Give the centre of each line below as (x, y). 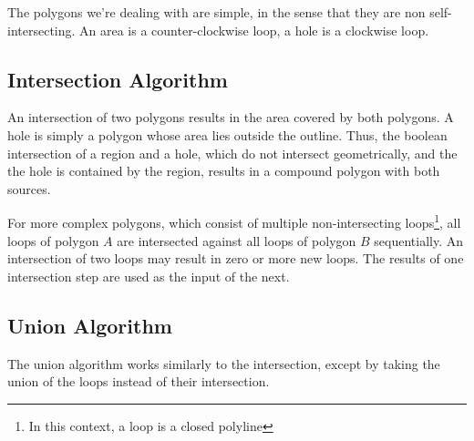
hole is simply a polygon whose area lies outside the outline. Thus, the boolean (227, 134)
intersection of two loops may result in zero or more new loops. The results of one (236, 258)
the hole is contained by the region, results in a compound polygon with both (224, 171)
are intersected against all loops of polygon (237, 240)
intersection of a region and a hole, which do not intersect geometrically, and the (232, 153)
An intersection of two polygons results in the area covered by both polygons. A (231, 117)
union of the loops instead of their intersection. (139, 381)
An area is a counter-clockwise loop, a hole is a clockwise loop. (254, 30)
